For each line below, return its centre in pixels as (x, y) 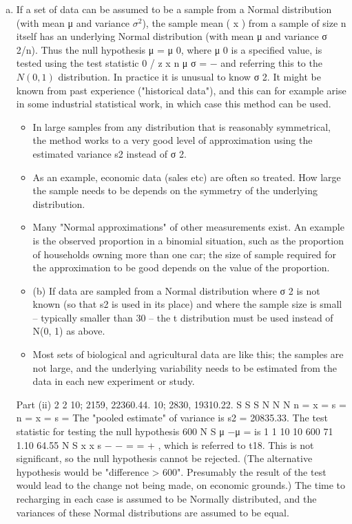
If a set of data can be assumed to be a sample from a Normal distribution (174, 9)
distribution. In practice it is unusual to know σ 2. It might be (190, 76)
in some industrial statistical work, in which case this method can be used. (174, 104)
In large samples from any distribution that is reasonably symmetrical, (182, 126)
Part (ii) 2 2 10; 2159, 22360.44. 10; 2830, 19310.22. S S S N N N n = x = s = (181, 404)
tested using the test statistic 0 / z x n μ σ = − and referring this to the (169, 63)
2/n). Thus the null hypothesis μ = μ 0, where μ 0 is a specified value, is (169, 49)
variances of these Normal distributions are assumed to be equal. (153, 512)
